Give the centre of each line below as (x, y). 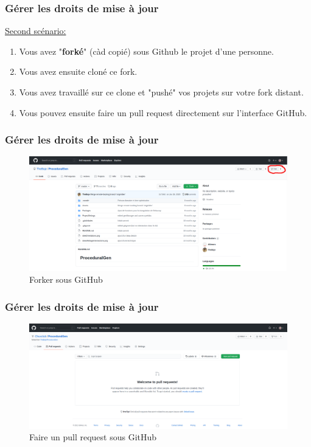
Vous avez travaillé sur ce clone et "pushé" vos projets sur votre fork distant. (161, 92)
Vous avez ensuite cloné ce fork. (78, 71)
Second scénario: (36, 31)
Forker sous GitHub (66, 279)
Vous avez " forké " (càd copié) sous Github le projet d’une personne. (146, 51)
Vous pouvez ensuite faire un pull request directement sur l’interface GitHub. (163, 112)
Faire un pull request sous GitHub (93, 437)
